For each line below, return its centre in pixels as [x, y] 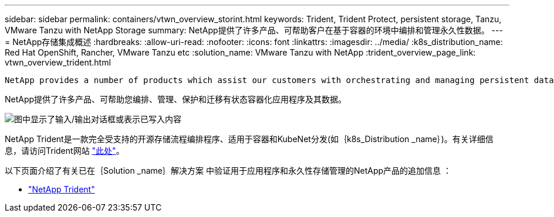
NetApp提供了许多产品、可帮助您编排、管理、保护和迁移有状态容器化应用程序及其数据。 [176, 99]
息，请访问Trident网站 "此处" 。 [65, 151]
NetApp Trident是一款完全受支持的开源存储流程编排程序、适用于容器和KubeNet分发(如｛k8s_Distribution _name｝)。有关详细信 [249, 139]
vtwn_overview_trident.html [58, 62]
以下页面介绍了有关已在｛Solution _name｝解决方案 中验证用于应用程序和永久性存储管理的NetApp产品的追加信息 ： [228, 170]
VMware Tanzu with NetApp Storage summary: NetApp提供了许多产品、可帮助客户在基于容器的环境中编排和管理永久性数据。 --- [254, 30]
